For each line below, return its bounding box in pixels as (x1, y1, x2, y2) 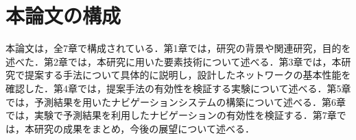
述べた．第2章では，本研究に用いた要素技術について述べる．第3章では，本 (5, 54, 342, 68)
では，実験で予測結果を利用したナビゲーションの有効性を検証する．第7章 (5, 108, 337, 122)
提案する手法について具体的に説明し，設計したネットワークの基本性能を (24, 68, 351, 82)
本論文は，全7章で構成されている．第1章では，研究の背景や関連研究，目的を (5, 41, 351, 55)
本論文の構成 (5, 1, 121, 29)
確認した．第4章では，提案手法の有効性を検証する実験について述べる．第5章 (5, 81, 351, 95)
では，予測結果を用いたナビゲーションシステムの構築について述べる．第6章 (5, 94, 346, 109)
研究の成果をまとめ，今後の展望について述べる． (34, 121, 254, 135)
